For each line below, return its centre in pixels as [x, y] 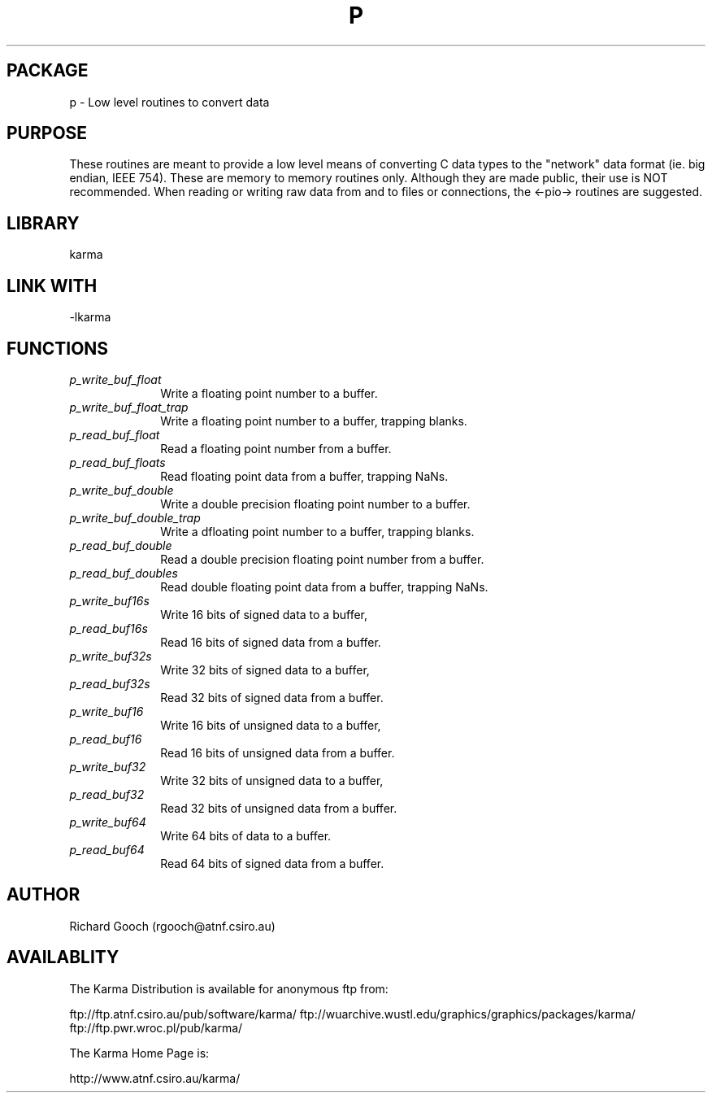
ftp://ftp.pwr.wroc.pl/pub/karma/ [156, 1027]
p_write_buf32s [111, 656]
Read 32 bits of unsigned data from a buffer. [279, 808]
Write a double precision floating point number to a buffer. [315, 504]
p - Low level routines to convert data [169, 102]
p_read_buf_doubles [124, 573]
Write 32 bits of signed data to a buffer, [265, 669]
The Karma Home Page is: [139, 1053]
